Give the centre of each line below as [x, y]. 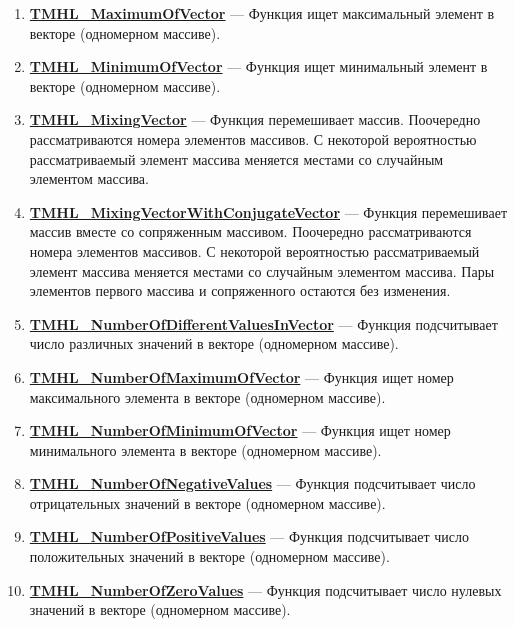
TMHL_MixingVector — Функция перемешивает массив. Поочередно [255, 119]
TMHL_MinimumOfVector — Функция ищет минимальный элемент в [258, 66]
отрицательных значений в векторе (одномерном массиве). [207, 502]
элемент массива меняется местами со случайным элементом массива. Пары [262, 270]
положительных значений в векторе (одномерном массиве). [209, 556]
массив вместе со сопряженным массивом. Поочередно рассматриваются [250, 231]
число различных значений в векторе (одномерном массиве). [214, 343]
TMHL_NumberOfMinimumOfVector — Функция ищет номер [240, 430]
